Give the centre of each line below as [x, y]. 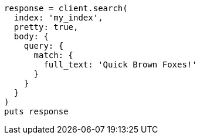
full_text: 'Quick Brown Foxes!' [120, 65]
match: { [54, 55]
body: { [31, 36]
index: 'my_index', [58, 18]
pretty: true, [46, 27]
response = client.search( [66, 8]
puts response [36, 111]
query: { [44, 46]
